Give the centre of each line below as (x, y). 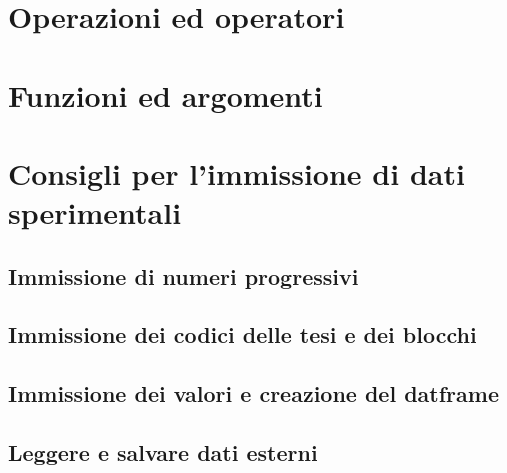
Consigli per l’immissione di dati (236, 172)
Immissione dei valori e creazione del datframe (253, 393)
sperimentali (95, 212)
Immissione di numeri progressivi (183, 275)
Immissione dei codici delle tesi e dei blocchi (242, 334)
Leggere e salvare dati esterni (163, 452)
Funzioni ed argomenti (165, 94)
